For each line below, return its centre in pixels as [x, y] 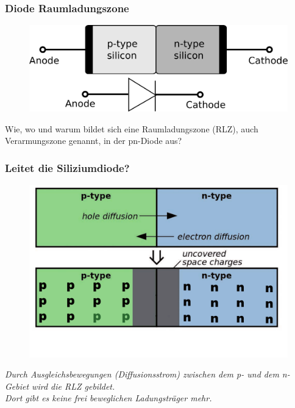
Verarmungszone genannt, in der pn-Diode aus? [94, 141]
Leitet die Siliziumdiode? [67, 167]
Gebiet [17, 386]
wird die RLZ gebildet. [73, 386]
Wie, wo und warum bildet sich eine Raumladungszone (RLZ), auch [132, 128]
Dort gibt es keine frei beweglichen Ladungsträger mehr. [108, 398]
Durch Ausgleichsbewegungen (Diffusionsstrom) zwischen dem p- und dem [142, 374]
